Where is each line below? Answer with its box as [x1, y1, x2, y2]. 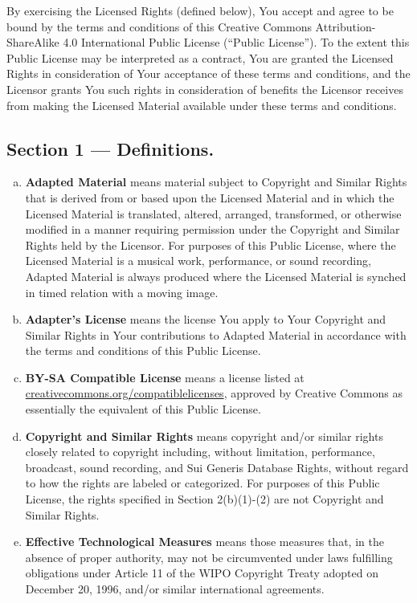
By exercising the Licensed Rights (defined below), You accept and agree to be [6, 2, 394, 18]
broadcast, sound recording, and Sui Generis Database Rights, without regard [25, 458, 409, 475]
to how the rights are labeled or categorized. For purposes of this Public [25, 475, 380, 491]
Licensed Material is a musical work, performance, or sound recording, [25, 252, 371, 269]
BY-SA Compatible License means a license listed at [25, 369, 305, 385]
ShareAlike [6, 34, 59, 51]
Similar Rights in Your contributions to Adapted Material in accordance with [25, 326, 407, 343]
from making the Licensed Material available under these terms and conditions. [6, 96, 397, 113]
